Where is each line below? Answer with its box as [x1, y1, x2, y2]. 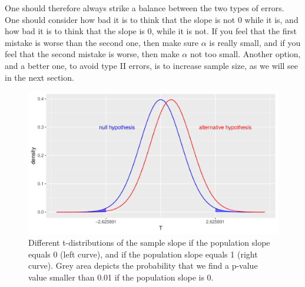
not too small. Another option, [190, 48, 301, 60]
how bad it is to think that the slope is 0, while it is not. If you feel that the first [5, 25, 297, 37]
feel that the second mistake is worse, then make [5, 48, 180, 60]
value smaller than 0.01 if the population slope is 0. [28, 270, 214, 283]
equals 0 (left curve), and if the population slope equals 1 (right [28, 248, 258, 260]
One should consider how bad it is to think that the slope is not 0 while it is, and [5, 13, 299, 25]
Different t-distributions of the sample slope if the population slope [28, 236, 270, 248]
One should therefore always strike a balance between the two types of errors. [5, 2, 284, 14]
